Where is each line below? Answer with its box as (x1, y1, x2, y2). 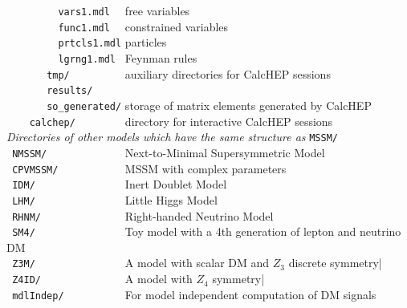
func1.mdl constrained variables (58, 18, 229, 34)
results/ (47, 85, 93, 97)
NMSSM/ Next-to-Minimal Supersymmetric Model (12, 144, 325, 160)
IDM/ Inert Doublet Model (12, 176, 227, 192)
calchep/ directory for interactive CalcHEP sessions (29, 112, 333, 129)
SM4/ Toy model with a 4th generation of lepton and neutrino (12, 223, 401, 240)
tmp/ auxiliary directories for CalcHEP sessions (47, 65, 331, 82)
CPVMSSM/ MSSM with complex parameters (12, 160, 287, 176)
